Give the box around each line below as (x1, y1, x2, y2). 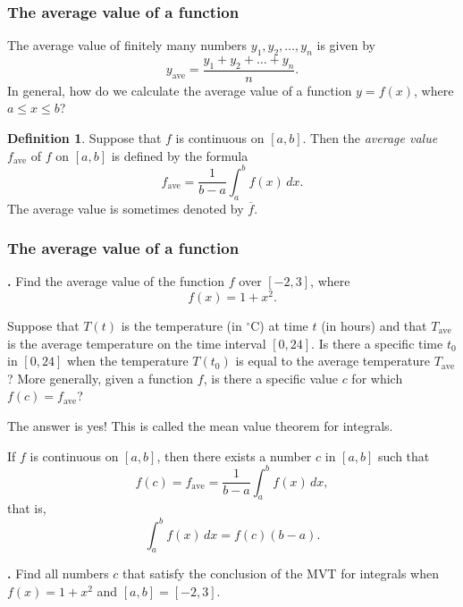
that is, (7, 499, 46, 518)
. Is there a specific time (311, 333, 443, 352)
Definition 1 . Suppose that (7, 129, 162, 148)
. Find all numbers (7, 564, 109, 583)
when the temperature (66, 351, 189, 370)
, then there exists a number (156, 446, 312, 465)
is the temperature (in (121, 316, 242, 334)
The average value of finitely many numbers (7, 36, 248, 55)
